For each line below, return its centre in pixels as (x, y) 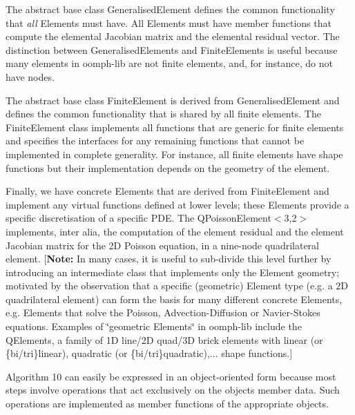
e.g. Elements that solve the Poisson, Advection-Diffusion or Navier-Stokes (163, 312)
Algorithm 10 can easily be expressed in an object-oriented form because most (171, 376)
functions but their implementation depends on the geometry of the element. (168, 167)
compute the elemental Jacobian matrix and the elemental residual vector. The (173, 36)
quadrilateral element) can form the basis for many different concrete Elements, (174, 299)
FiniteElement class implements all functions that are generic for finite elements (175, 127)
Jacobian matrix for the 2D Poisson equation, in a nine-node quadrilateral (163, 245)
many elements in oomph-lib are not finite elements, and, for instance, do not (169, 63)
